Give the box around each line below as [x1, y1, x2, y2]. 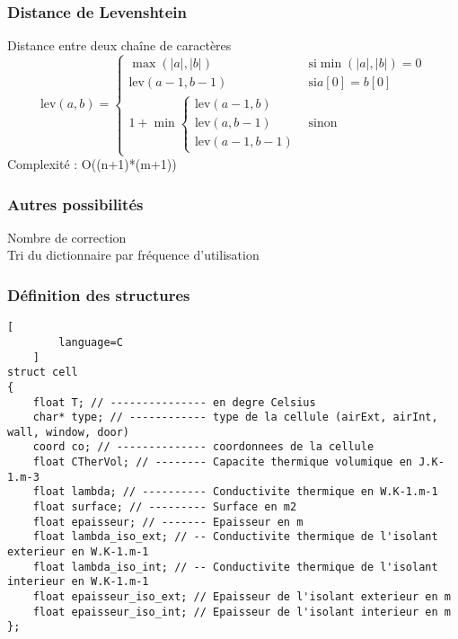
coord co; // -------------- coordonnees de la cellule [32, 440, 374, 454]
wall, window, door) [7, 425, 130, 439]
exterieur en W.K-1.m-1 [7, 546, 149, 559]
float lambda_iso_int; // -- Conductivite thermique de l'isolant [32, 560, 438, 573]
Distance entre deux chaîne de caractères [7, 36, 232, 55]
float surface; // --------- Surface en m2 [32, 501, 297, 514]
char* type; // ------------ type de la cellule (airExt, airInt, [32, 411, 438, 424]
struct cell [7, 366, 78, 379]
